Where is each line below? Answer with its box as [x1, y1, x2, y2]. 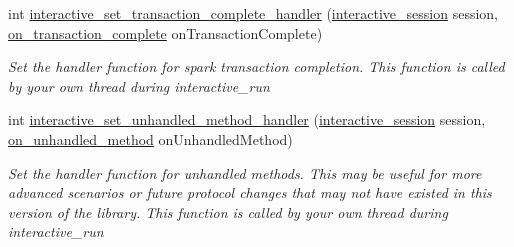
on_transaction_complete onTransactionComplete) [8, 22, 323, 43]
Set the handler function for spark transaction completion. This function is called [8, 56, 505, 77]
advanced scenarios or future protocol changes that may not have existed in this [8, 182, 492, 203]
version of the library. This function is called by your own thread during [8, 201, 448, 222]
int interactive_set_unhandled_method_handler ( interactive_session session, [8, 109, 486, 130]
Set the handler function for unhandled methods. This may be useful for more [8, 162, 482, 183]
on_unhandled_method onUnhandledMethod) [8, 128, 293, 149]
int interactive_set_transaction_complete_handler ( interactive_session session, [8, 3, 499, 23]
